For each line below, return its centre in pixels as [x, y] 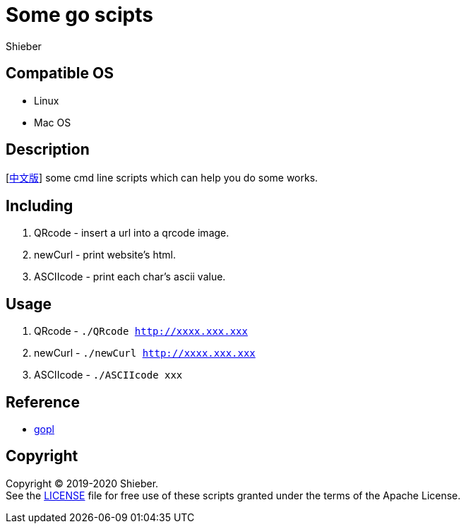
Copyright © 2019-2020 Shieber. [82, 483]
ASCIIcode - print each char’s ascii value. [130, 277]
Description [48, 150]
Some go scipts [79, 15]
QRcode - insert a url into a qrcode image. [132, 233]
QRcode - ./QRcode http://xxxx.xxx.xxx [141, 331]
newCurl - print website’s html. [105, 255]
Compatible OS [60, 73]
